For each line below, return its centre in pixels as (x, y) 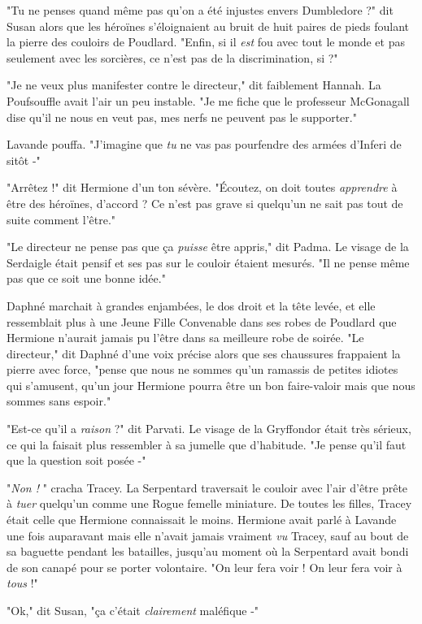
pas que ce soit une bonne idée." (86, 278)
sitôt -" (24, 160)
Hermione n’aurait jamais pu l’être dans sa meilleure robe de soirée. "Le (185, 338)
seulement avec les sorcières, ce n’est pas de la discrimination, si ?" (172, 57)
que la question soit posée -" (76, 460)
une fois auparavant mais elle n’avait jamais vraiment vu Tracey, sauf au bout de (208, 535)
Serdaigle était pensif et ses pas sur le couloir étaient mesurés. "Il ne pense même (208, 262)
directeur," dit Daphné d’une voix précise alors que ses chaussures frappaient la (204, 353)
